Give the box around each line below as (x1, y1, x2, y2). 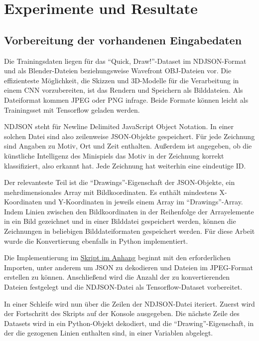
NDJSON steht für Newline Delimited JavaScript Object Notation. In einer (4, 121, 234, 132)
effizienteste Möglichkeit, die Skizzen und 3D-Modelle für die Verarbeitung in (4, 75, 239, 85)
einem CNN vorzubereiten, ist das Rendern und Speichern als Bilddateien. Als (4, 85, 243, 95)
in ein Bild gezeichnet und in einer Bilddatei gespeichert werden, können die (4, 216, 236, 226)
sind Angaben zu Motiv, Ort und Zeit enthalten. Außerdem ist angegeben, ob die (4, 141, 252, 151)
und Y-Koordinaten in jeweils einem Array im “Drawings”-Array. (44, 196, 243, 207)
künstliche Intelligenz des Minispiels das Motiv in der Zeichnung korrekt (4, 150, 224, 161)
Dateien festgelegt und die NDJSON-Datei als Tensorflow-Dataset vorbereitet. (4, 282, 243, 292)
